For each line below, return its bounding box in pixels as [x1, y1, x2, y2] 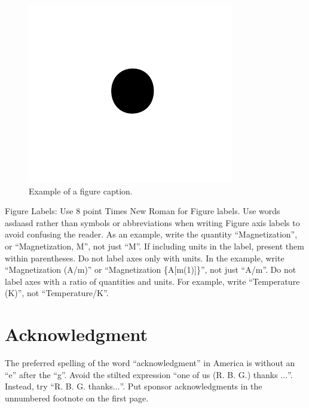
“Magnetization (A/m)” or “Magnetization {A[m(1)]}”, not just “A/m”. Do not [5, 263, 296, 276]
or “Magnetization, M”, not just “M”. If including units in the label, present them [5, 239, 304, 252]
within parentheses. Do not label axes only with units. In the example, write [5, 251, 284, 264]
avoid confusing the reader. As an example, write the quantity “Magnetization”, [5, 228, 298, 240]
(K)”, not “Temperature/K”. [5, 287, 109, 299]
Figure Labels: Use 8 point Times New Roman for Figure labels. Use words [5, 205, 280, 217]
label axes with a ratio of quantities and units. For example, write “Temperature [5, 275, 300, 287]
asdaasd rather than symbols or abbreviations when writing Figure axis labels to [5, 216, 300, 229]
